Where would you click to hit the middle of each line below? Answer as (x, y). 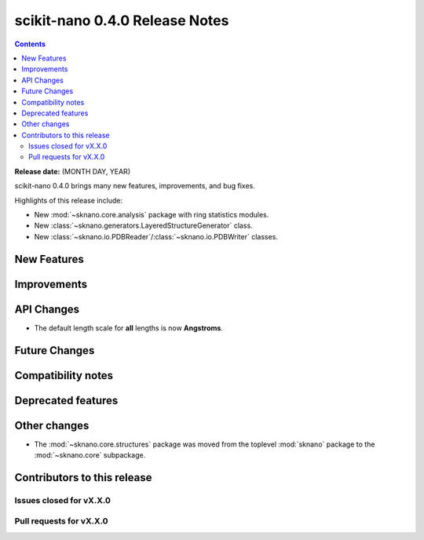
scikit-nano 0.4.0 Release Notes (122, 20)
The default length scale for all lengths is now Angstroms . (129, 328)
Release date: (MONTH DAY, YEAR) (73, 171)
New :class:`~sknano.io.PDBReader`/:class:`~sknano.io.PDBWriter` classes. (156, 236)
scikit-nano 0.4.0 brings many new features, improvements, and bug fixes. (135, 186)
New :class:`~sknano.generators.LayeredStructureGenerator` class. (143, 226)
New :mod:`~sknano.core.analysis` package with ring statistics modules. (152, 215)
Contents (30, 44)
